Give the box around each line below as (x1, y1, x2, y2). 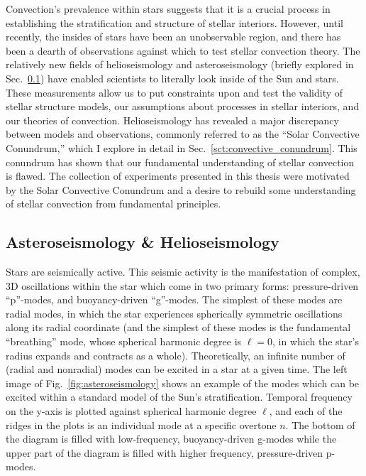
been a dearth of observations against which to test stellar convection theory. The (6, 43, 360, 58)
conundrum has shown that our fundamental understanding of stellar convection (6, 154, 355, 169)
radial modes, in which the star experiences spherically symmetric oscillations (6, 305, 343, 320)
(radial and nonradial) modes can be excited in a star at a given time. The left (6, 362, 348, 377)
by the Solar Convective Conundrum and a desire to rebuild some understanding (6, 182, 356, 197)
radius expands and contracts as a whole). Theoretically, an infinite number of (6, 347, 345, 362)
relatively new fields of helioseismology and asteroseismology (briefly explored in (6, 57, 354, 72)
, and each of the (269, 404, 343, 418)
